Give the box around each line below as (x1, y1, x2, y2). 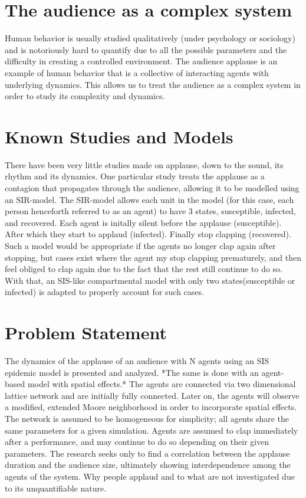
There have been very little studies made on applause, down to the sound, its (5, 158, 284, 171)
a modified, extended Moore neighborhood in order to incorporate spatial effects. (5, 401, 297, 413)
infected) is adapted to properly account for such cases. (5, 286, 204, 298)
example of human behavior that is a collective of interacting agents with (5, 66, 269, 78)
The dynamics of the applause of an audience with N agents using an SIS (5, 355, 269, 367)
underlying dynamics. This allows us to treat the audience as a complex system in (5, 78, 301, 90)
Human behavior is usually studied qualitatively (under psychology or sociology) (5, 32, 295, 44)
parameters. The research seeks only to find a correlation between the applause (5, 447, 290, 459)
